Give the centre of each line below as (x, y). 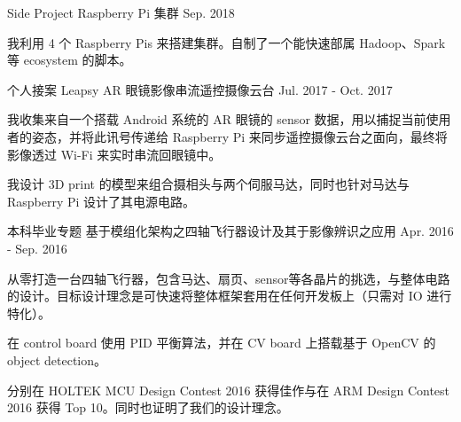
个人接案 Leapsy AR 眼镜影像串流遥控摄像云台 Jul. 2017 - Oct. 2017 (200, 89)
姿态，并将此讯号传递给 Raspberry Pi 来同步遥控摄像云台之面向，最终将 (239, 136)
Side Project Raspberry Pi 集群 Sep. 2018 (121, 12)
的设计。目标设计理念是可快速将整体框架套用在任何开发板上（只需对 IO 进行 (230, 296)
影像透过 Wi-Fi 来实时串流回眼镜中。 (114, 154)
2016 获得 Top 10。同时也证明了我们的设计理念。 (148, 407)
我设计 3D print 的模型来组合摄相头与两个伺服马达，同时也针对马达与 (208, 184)
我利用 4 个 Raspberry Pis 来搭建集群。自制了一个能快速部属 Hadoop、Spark (227, 42)
